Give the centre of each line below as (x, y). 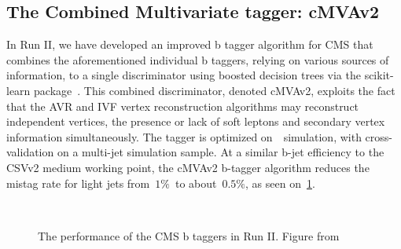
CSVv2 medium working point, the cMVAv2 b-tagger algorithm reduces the (188, 167)
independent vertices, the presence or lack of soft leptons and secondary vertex (196, 121)
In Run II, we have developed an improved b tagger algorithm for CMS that (190, 44)
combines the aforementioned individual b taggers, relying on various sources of (198, 59)
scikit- (379, 75)
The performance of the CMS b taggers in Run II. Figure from (189, 235)
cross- (379, 136)
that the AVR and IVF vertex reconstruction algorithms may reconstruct (183, 106)
